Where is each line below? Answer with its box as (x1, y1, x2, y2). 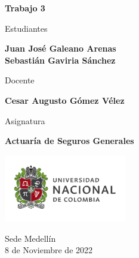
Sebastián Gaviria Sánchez (5, 53, 116, 66)
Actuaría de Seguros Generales (5, 134, 134, 147)
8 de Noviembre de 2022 (5, 244, 93, 256)
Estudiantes (5, 22, 48, 34)
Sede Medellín (5, 232, 56, 244)
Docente (5, 74, 35, 86)
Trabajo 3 (5, 2, 45, 14)
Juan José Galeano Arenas (5, 42, 116, 55)
